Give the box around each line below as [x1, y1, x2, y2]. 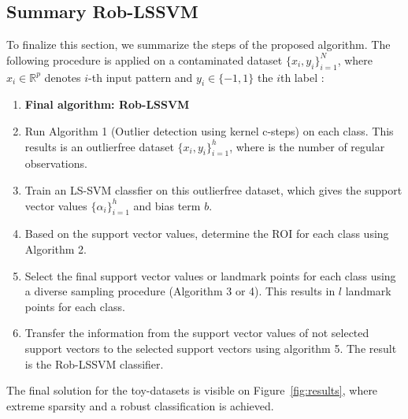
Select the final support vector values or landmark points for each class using [24, 267, 396, 284]
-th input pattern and [88, 69, 193, 85]
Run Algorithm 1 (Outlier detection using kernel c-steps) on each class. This [24, 122, 394, 139]
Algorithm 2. [24, 240, 87, 257]
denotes [44, 69, 81, 85]
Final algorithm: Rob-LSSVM [24, 96, 190, 113]
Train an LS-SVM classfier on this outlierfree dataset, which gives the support [24, 181, 402, 198]
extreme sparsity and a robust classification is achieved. [6, 397, 274, 413]
